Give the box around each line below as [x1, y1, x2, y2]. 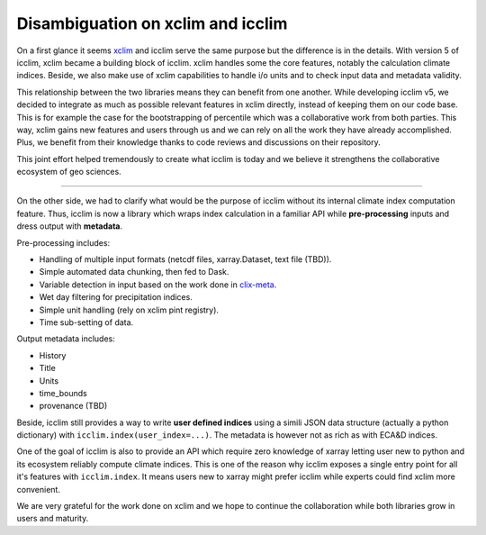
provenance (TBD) [39, 401, 108, 412]
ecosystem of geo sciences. [16, 167, 121, 177]
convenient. [16, 484, 60, 494]
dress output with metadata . [16, 221, 123, 231]
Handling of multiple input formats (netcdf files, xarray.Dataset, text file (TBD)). [39, 254, 332, 265]
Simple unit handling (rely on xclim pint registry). [39, 304, 220, 315]
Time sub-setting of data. [39, 316, 134, 328]
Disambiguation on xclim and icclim [16, 14, 288, 33]
